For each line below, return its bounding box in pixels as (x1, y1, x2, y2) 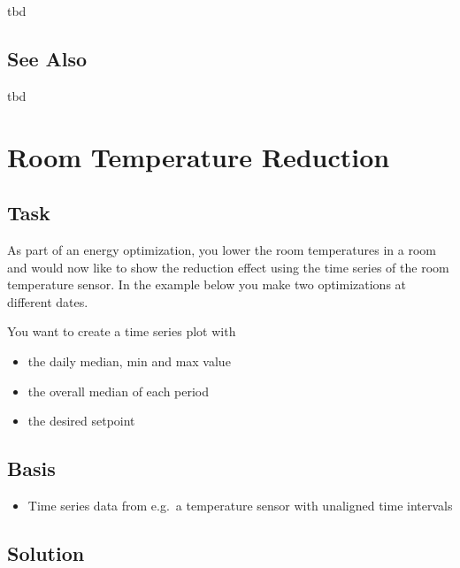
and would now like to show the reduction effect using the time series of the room (7, 257, 449, 276)
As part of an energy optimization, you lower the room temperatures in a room (7, 240, 436, 258)
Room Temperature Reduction (7, 138, 390, 174)
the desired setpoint (27, 411, 135, 430)
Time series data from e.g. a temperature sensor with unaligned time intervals (27, 495, 453, 514)
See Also (7, 44, 88, 72)
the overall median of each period (27, 381, 210, 400)
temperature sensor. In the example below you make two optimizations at (7, 275, 407, 294)
